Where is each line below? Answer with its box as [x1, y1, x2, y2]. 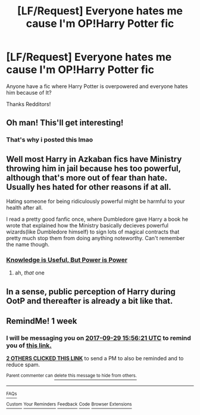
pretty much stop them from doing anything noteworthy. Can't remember [6, 235, 185, 242]
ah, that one [14, 269, 45, 276]
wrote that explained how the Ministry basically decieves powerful [6, 222, 168, 229]
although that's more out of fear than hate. [6, 173, 168, 183]
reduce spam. [6, 361, 40, 369]
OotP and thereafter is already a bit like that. [6, 296, 173, 306]
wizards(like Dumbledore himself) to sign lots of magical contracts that [6, 228, 180, 236]
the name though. [6, 241, 49, 248]
